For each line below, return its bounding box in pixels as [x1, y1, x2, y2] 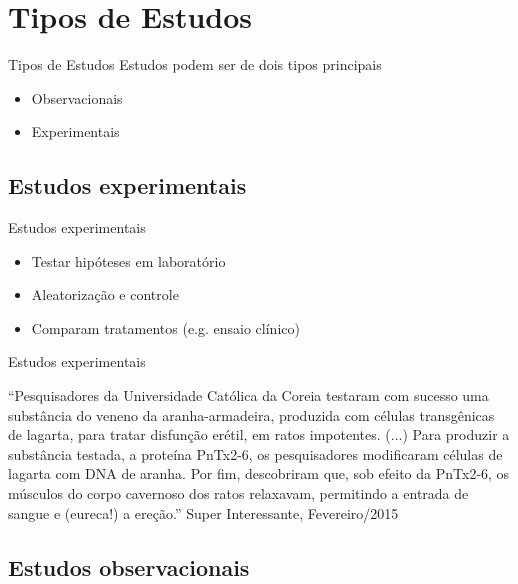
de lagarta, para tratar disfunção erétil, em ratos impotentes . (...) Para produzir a [8, 424, 510, 445]
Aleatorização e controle [31, 284, 179, 305]
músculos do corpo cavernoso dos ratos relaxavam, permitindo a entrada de [8, 483, 469, 504]
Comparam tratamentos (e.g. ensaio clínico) [31, 317, 300, 338]
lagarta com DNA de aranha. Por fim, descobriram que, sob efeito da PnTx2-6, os [8, 463, 510, 484]
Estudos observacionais [8, 551, 250, 582]
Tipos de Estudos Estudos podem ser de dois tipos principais [8, 54, 382, 75]
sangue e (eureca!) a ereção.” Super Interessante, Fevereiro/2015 [8, 502, 399, 523]
